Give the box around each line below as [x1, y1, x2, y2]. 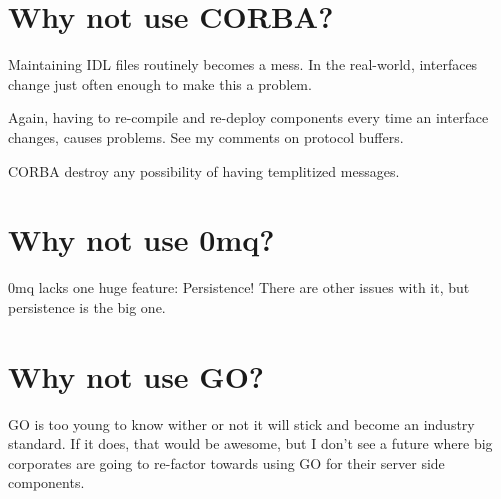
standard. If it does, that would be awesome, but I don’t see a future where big [8, 433, 493, 454]
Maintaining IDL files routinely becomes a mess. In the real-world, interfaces [8, 54, 478, 75]
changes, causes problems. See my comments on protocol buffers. [8, 126, 404, 147]
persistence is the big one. [8, 296, 166, 317]
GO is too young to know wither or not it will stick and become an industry [8, 413, 475, 434]
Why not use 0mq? [8, 219, 275, 260]
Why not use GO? [8, 355, 265, 396]
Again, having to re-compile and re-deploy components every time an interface [8, 107, 489, 128]
